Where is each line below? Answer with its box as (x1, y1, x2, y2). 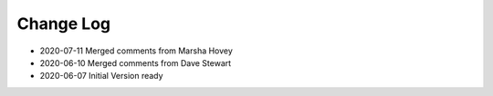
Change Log (16, 14, 111, 34)
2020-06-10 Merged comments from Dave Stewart (39, 57, 232, 68)
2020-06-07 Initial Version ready (39, 71, 163, 82)
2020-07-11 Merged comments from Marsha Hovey (39, 45, 233, 56)
